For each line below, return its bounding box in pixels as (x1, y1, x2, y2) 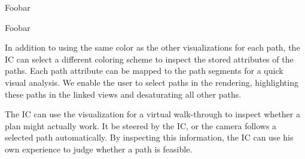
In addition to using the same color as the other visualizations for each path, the (5, 41, 300, 54)
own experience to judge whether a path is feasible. (5, 142, 193, 155)
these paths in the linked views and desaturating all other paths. (5, 88, 242, 100)
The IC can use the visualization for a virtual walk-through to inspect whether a (5, 108, 300, 120)
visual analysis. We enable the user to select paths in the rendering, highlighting (5, 76, 298, 88)
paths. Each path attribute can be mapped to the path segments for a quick (5, 64, 283, 77)
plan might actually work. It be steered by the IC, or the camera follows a (5, 119, 277, 132)
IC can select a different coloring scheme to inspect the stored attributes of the (5, 52, 294, 65)
